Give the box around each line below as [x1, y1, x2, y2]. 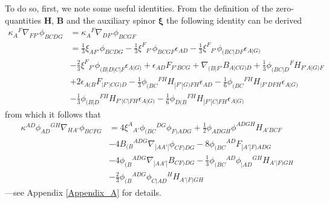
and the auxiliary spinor [66, 13, 156, 26]
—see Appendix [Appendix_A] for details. [5, 186, 161, 199]
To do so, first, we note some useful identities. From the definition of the [5, 2, 273, 14]
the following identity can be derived [166, 13, 302, 26]
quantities [5, 13, 41, 26]
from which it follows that [5, 107, 101, 120]
